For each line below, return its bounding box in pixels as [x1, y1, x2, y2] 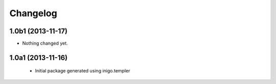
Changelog [9, 8, 57, 19]
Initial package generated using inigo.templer [35, 68, 130, 74]
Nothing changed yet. [22, 40, 68, 47]
